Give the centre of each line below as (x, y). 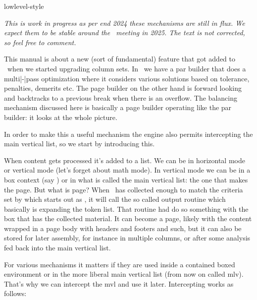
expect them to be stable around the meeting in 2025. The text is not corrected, (125, 32)
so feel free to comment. (40, 42)
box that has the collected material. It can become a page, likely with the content (128, 218)
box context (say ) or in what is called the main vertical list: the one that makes (126, 179)
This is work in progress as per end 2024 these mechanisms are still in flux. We (125, 23)
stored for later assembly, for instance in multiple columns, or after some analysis (127, 238)
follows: (15, 293)
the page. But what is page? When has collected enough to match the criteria (124, 189)
